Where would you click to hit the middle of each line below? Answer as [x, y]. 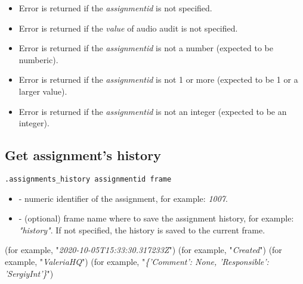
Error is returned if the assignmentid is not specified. [115, 8]
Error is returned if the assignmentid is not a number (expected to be [146, 48]
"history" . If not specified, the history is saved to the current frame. [142, 230]
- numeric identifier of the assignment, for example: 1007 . [123, 198]
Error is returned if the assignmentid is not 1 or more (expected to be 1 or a [158, 79]
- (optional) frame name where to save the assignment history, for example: [156, 218]
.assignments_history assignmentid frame [88, 179]
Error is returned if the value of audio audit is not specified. [128, 28]
